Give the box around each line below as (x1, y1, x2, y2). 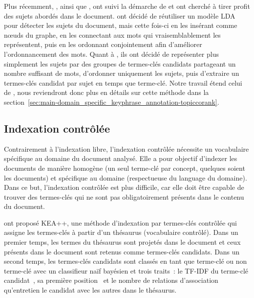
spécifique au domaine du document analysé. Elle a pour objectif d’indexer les (4, 153, 237, 163)
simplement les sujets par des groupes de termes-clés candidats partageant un (4, 58, 236, 69)
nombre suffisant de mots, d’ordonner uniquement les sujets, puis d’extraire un (4, 68, 239, 78)
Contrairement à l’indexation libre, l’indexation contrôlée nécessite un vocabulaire (4, 143, 249, 154)
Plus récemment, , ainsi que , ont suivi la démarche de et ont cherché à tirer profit (4, 1, 250, 11)
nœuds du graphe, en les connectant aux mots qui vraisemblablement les (4, 29, 221, 40)
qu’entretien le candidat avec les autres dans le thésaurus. (4, 285, 177, 295)
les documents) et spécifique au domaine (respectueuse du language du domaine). (4, 172, 247, 183)
